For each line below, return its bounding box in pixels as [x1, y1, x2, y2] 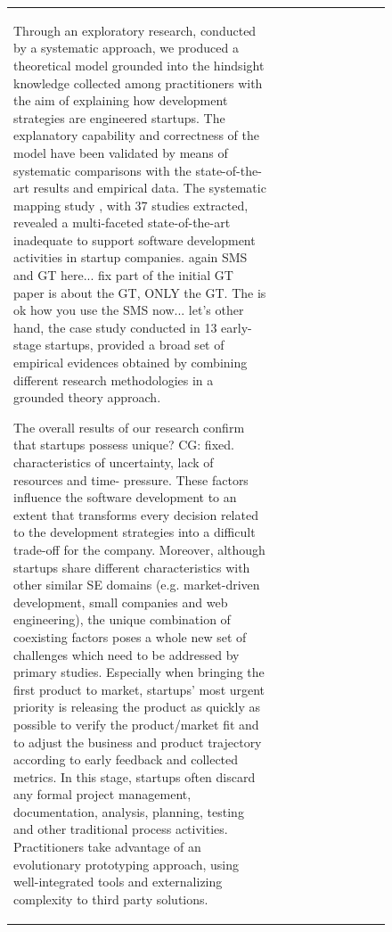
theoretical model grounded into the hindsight [13, 55, 265, 74]
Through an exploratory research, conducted [13, 21, 257, 39]
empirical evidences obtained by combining [13, 353, 248, 372]
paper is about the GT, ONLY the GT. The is [13, 283, 266, 301]
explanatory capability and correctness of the [13, 126, 260, 144]
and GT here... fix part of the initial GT [13, 266, 233, 285]
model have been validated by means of [13, 143, 228, 161]
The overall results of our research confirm [13, 417, 245, 436]
